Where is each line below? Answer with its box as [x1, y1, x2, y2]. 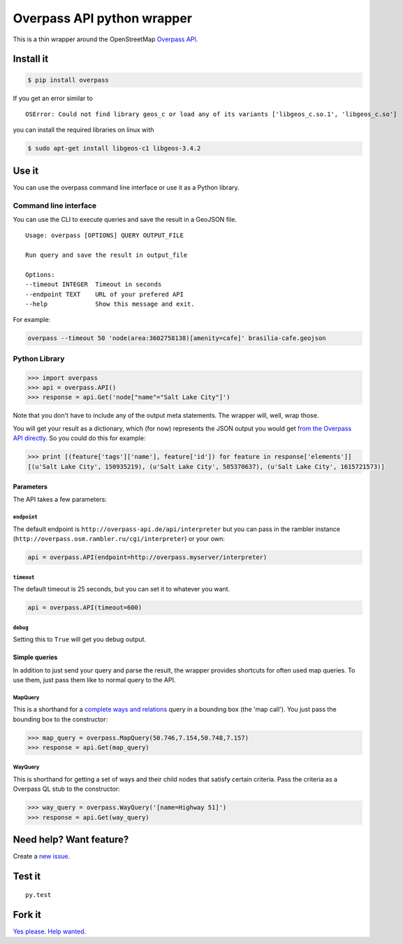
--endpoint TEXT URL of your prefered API [25, 290, 184, 298]
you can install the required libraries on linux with [13, 126, 154, 134]
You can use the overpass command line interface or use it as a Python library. [13, 183, 240, 192]
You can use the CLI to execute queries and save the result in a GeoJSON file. [13, 215, 237, 223]
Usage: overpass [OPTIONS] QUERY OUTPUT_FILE [25, 232, 184, 239]
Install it [13, 53, 49, 65]
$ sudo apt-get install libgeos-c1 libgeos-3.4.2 [27, 144, 201, 153]
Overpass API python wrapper [13, 10, 192, 26]
